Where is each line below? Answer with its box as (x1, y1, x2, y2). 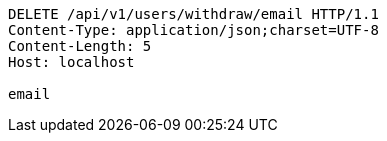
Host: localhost (8, 54, 135, 70)
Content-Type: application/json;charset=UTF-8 (8, 22, 379, 38)
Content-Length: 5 (8, 38, 152, 54)
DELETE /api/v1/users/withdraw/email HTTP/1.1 (8, 6, 379, 22)
